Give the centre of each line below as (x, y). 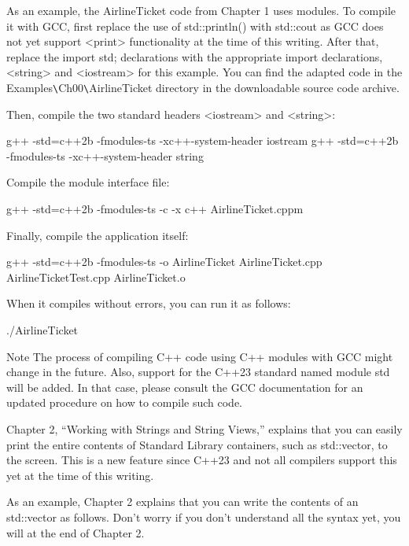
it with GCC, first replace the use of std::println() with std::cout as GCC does (195, 26)
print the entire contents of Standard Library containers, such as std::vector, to (197, 444)
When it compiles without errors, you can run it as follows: (149, 303)
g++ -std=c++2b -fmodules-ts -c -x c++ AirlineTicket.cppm (155, 208)
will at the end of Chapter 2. (76, 532)
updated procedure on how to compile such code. (124, 402)
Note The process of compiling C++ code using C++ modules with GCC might (200, 356)
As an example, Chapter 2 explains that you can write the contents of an (182, 502)
